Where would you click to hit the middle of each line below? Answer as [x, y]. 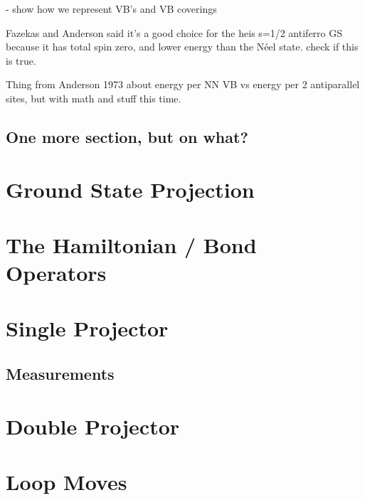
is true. [21, 60]
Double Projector [93, 426]
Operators [56, 273]
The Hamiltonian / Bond [131, 244]
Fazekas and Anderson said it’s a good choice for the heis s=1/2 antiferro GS [174, 32]
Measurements [60, 374]
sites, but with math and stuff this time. [94, 98]
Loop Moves [67, 482]
